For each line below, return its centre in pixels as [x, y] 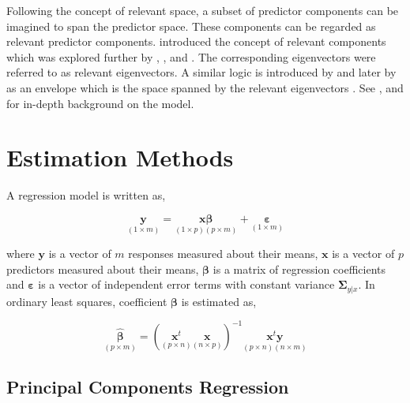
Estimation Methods [120, 157]
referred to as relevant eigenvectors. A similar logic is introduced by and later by [201, 72]
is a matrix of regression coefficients [299, 269]
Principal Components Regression [148, 387]
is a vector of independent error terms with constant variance [186, 284]
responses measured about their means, [223, 254]
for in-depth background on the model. [100, 103]
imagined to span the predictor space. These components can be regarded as [191, 26]
